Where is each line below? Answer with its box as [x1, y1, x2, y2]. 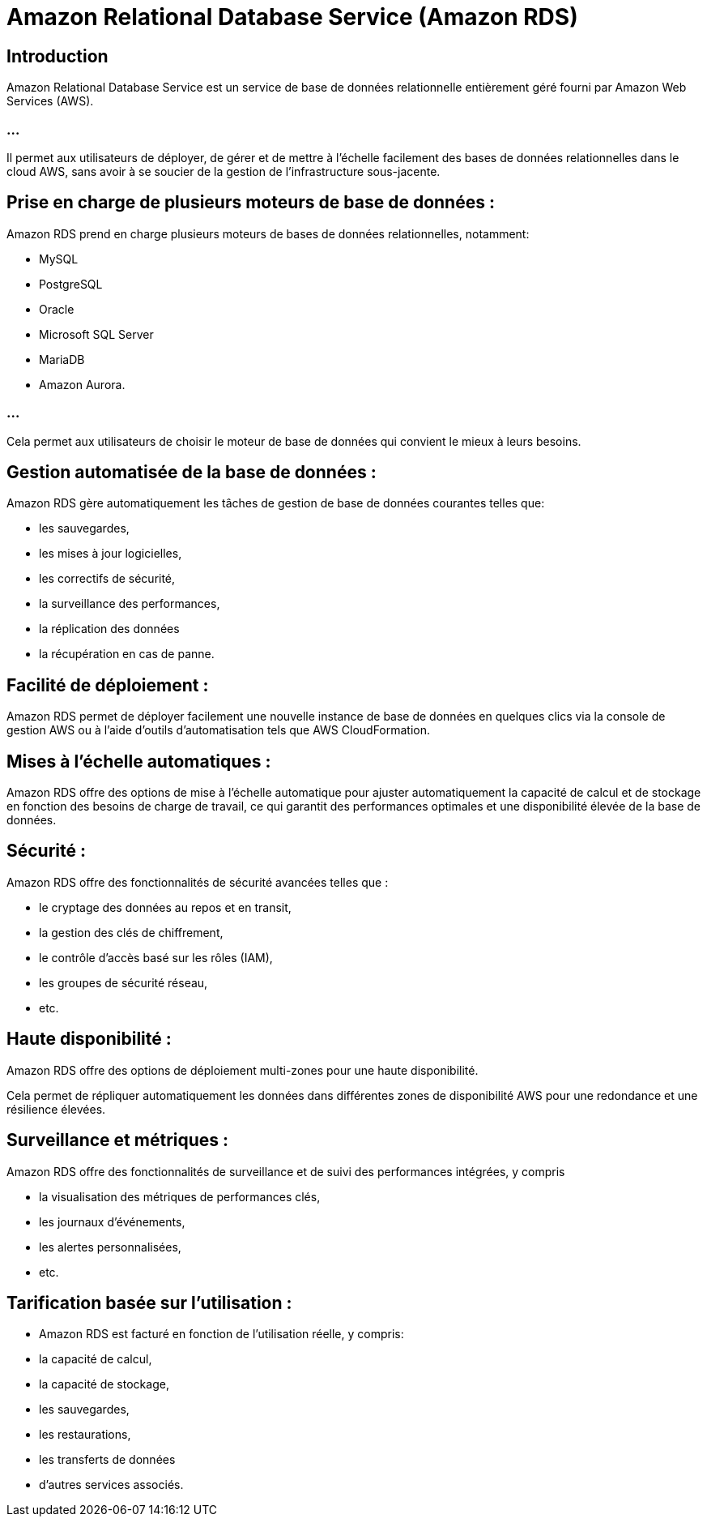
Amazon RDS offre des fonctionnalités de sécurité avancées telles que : [6, 875, 389, 889]
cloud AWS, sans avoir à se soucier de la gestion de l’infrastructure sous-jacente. [6, 164, 441, 178]
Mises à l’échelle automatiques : [6, 751, 271, 772]
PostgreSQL [39, 276, 103, 291]
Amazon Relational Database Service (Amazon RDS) [6, 3, 578, 31]
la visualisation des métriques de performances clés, [39, 1189, 321, 1204]
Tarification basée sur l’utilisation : [6, 1293, 292, 1313]
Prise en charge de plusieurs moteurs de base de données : [6, 192, 495, 213]
